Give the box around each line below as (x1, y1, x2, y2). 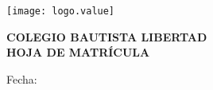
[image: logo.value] (6, 6, 115, 17)
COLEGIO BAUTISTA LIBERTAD (6, 28, 207, 45)
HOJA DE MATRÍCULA (6, 44, 150, 61)
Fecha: (6, 70, 37, 87)
